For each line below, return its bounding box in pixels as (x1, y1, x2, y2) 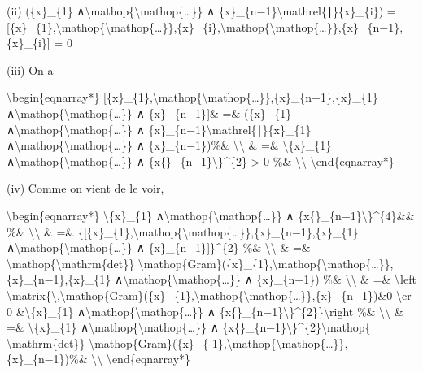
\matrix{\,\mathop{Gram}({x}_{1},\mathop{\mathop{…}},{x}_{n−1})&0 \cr (7, 286, 412, 303)
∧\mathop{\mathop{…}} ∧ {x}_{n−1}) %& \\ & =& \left (115, 271, 416, 288)
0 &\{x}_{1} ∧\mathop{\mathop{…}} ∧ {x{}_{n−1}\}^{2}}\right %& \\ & (7, 302, 403, 319)
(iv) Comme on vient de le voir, (7, 180, 164, 197)
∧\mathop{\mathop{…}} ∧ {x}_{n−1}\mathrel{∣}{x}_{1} (7, 120, 312, 137)
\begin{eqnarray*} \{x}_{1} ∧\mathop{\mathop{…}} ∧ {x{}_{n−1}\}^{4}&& (7, 206, 415, 223)
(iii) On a (7, 61, 54, 78)
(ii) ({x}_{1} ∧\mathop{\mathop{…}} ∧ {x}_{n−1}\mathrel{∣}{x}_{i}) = (7, 2, 396, 19)
